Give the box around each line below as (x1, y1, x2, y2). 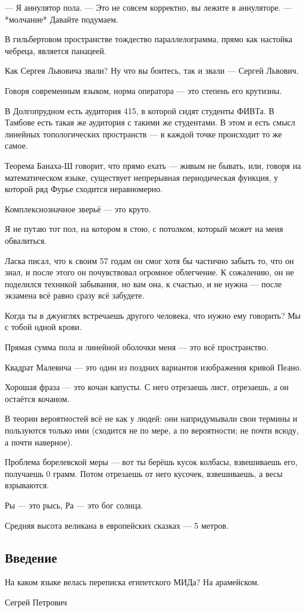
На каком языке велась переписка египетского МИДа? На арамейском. (5, 576, 260, 588)
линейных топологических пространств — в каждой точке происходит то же (5, 127, 282, 140)
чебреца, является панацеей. (5, 44, 107, 57)
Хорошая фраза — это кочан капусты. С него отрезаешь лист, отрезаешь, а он (5, 381, 289, 393)
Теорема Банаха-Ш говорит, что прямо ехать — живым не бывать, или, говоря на (5, 159, 301, 171)
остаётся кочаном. (5, 392, 70, 404)
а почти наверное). (5, 435, 73, 448)
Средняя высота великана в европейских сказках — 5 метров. (5, 519, 229, 531)
